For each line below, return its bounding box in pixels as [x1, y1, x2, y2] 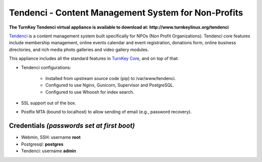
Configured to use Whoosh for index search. [45, 89, 134, 95]
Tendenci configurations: [21, 65, 71, 70]
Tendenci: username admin [21, 148, 76, 154]
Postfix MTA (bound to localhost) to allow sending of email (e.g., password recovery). [21, 109, 192, 115]
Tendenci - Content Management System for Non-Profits [9, 7, 244, 18]
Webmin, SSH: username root [21, 134, 81, 140]
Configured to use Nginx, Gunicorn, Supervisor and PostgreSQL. [45, 82, 175, 88]
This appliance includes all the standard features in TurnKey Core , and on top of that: [9, 56, 179, 62]
